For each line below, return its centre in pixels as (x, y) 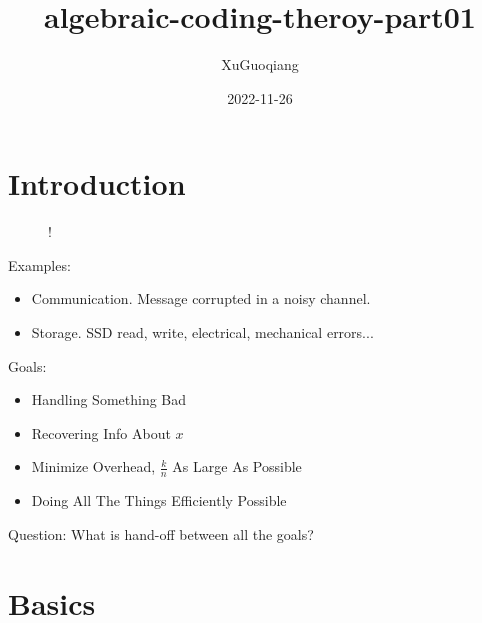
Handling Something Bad (109, 399)
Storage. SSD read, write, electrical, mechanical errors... (202, 332)
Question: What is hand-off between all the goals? (161, 533)
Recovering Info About (101, 432)
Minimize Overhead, (93, 466)
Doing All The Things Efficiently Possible (159, 500)
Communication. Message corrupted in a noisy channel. (201, 298)
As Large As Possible (237, 466)
